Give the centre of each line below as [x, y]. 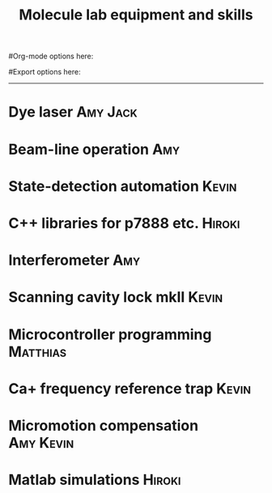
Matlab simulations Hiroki [95, 480]
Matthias [38, 352]
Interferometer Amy [74, 260]
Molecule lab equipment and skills [136, 15]
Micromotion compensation [104, 425]
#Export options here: [45, 72]
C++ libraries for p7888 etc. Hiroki [124, 223]
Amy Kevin [41, 442]
